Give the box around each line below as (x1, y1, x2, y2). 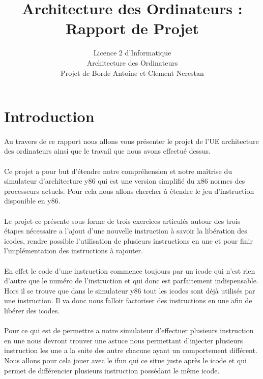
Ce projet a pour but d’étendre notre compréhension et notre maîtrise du (4, 165, 232, 176)
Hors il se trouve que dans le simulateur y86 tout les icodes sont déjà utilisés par (4, 285, 255, 296)
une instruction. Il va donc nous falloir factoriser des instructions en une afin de (4, 295, 252, 306)
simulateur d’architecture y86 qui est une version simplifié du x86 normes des (4, 176, 245, 186)
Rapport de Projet (66, 18, 199, 39)
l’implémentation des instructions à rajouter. (4, 245, 143, 256)
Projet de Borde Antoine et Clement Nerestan (61, 67, 204, 78)
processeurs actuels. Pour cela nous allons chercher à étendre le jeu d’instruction (4, 185, 254, 196)
